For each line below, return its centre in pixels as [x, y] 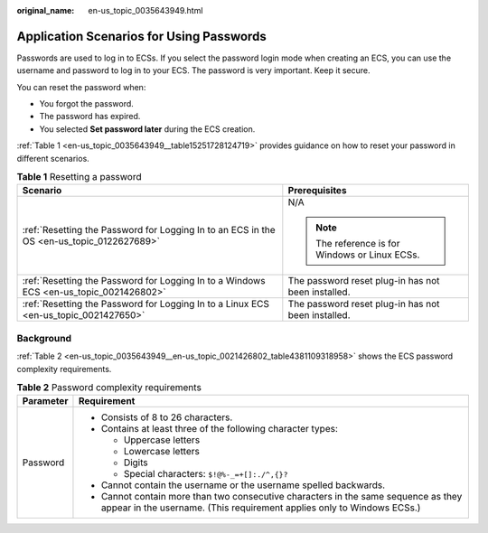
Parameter [45, 401]
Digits [136, 463]
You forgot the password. [87, 104]
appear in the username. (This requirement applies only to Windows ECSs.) [261, 508]
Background [44, 338]
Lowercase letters [162, 452]
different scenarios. [53, 158]
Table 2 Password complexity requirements [109, 388]
